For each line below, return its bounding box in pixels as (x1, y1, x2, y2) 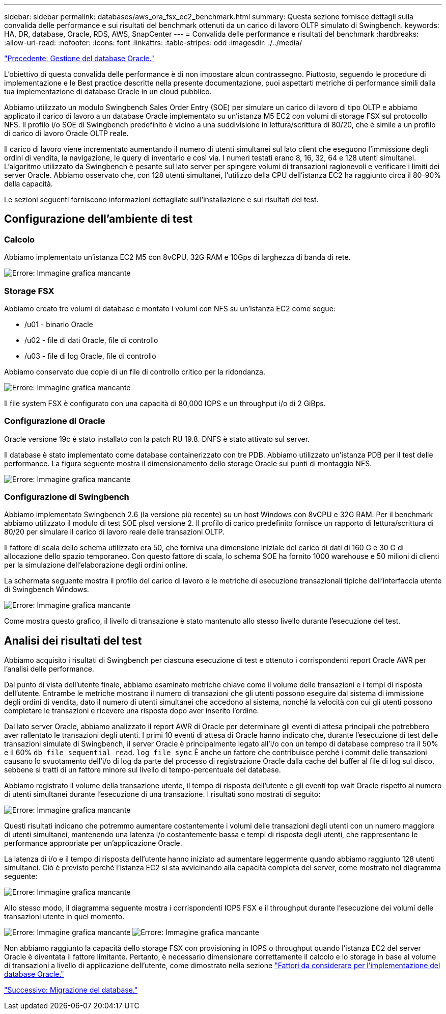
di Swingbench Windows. (4, 585, 89, 594)
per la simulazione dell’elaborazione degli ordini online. (4, 561, 188, 570)
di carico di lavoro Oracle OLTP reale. (4, 129, 129, 138)
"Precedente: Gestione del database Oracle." (4, 54, 154, 63)
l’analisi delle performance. (4, 664, 94, 674)
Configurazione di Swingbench (4, 492, 129, 502)
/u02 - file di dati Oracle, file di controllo (24, 335, 158, 344)
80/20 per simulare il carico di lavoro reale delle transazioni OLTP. (4, 527, 225, 537)
